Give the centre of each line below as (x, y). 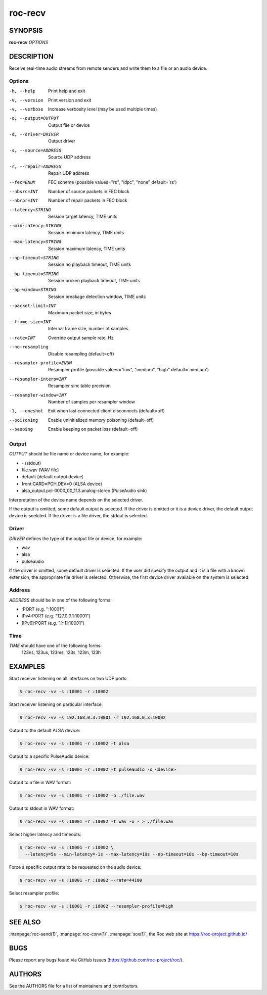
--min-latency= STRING (35, 226)
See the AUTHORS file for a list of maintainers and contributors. (74, 986)
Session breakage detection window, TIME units (97, 297)
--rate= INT (22, 338)
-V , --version (26, 100)
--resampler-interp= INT (38, 379)
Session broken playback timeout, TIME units (94, 281)
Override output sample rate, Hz (81, 338)
